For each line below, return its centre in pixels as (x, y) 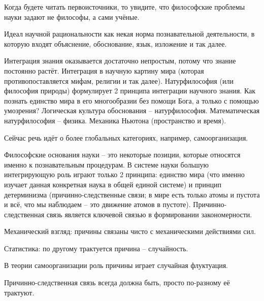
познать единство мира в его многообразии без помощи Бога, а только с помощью (131, 100)
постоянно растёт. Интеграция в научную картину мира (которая (104, 70)
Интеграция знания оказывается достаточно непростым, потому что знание (120, 61)
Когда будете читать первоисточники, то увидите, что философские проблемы (125, 7)
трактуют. (19, 292)
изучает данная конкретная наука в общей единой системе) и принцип (113, 184)
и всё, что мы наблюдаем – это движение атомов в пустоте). (97, 204)
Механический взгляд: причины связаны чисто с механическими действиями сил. (130, 231)
